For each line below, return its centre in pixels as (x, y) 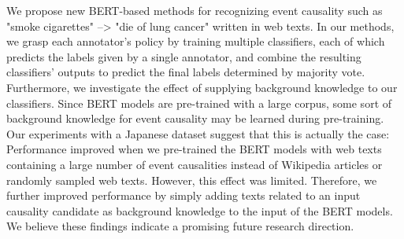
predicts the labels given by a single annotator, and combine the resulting (184, 56)
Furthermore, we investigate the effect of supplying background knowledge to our (202, 87)
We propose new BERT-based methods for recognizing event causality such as (195, 10)
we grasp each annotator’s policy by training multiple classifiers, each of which (196, 41)
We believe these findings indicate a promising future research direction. (180, 226)
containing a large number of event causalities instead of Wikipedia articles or (195, 164)
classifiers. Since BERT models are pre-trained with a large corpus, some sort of (199, 103)
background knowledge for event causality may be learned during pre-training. (195, 118)
